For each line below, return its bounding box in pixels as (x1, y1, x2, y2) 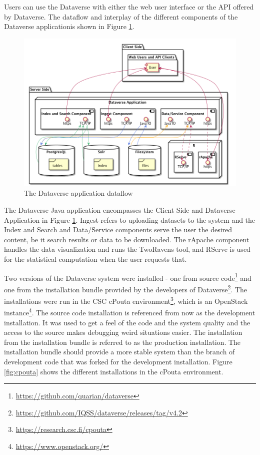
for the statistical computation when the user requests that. (4, 254, 187, 264)
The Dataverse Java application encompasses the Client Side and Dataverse (4, 205, 235, 215)
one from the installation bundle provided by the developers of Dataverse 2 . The (4, 282, 247, 294)
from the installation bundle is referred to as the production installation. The (4, 336, 241, 347)
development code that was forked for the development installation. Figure (4, 356, 232, 366)
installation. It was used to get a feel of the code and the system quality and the (4, 317, 250, 327)
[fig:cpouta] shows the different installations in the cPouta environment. (4, 366, 223, 376)
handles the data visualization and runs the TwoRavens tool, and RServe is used (4, 244, 250, 254)
